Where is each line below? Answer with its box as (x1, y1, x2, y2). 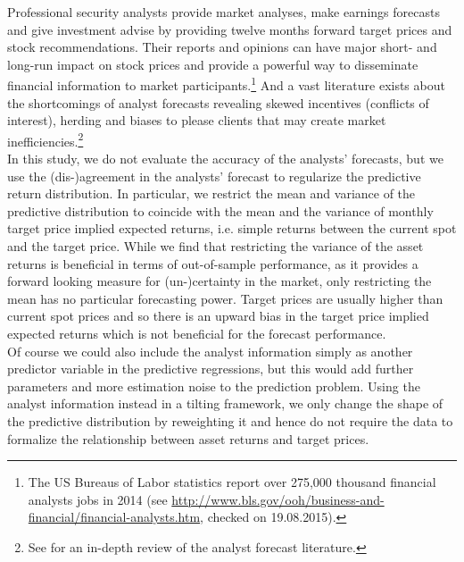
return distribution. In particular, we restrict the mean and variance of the (7, 184, 416, 203)
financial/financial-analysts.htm (28, 507, 201, 526)
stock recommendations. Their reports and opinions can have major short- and (7, 38, 437, 56)
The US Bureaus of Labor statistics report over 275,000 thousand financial (28, 473, 436, 491)
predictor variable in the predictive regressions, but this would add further (7, 359, 414, 378)
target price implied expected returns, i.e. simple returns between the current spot (7, 219, 457, 238)
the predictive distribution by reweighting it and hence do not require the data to (7, 411, 453, 430)
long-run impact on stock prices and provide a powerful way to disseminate (7, 55, 418, 73)
